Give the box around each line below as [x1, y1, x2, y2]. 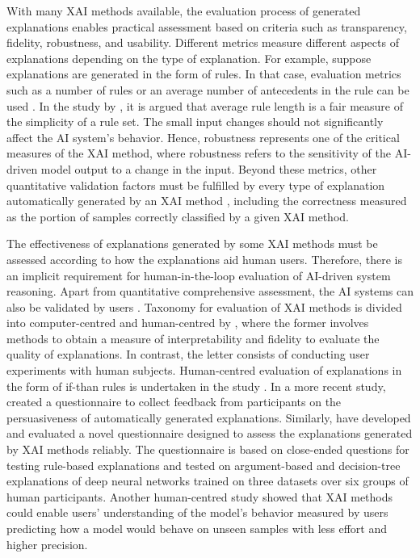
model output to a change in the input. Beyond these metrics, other [40, 160, 377, 177]
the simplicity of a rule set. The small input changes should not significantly [6, 113, 384, 130]
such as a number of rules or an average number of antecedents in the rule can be [6, 81, 409, 98]
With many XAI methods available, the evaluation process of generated [6, 2, 361, 19]
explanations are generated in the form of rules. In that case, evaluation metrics [6, 65, 401, 82]
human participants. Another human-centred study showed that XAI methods [6, 488, 393, 505]
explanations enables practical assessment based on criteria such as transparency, [6, 18, 407, 35]
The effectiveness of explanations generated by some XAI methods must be [6, 235, 378, 252]
